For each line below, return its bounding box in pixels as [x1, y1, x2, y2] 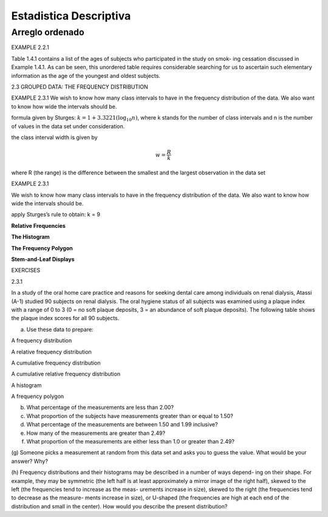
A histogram [11, 382, 42, 389]
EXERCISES [11, 267, 41, 274]
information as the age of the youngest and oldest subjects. [11, 72, 161, 79]
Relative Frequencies [11, 222, 66, 229]
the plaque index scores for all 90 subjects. [11, 315, 120, 322]
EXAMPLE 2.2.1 [11, 44, 50, 51]
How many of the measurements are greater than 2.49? [26, 429, 166, 437]
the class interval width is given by [11, 134, 98, 141]
